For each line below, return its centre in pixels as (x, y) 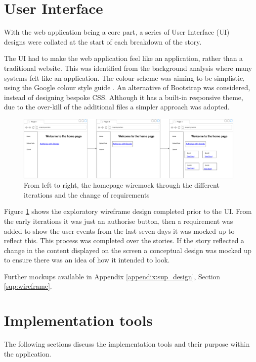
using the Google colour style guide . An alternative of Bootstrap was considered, (127, 87)
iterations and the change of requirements (87, 194)
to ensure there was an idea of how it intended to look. (87, 260)
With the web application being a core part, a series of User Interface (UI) (117, 32)
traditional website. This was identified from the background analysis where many (128, 68)
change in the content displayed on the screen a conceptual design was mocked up (128, 250)
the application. (28, 353)
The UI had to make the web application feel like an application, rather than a (124, 58)
